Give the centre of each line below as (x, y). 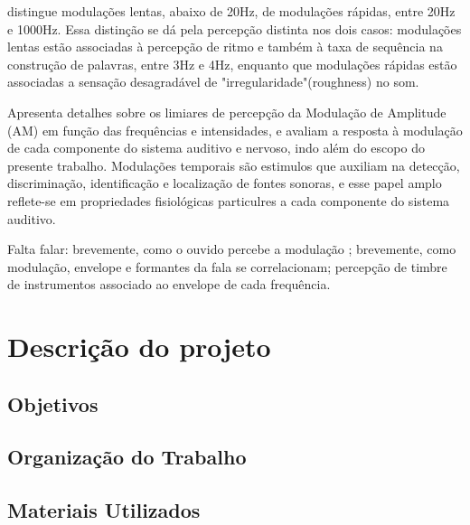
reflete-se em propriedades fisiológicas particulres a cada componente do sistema (229, 200)
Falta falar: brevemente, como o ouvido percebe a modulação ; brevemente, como (232, 249)
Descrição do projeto (139, 347)
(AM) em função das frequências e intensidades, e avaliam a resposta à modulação (235, 130)
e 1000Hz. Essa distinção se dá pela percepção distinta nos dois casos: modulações (235, 28)
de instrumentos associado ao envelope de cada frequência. (169, 284)
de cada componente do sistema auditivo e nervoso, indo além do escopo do (216, 148)
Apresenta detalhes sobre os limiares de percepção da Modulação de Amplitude (227, 112)
